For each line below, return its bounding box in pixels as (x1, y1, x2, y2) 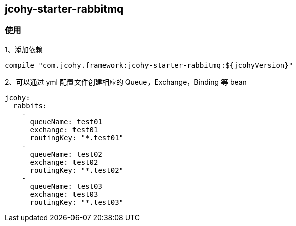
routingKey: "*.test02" (30, 166, 124, 174)
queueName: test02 (30, 149, 102, 158)
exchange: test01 (30, 125, 98, 134)
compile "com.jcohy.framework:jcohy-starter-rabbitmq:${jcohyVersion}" (5, 61, 293, 69)
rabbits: (13, 101, 47, 110)
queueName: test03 (30, 182, 102, 190)
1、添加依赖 (5, 45, 43, 54)
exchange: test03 (30, 190, 98, 198)
